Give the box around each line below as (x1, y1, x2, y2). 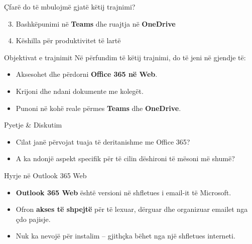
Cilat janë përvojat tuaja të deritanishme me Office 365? (16, 136, 190, 147)
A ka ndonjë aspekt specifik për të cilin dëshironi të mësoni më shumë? (16, 153, 235, 164)
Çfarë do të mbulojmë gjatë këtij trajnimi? (4, 2, 136, 12)
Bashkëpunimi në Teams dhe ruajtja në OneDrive (16, 18, 176, 29)
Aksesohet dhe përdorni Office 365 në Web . (16, 69, 158, 79)
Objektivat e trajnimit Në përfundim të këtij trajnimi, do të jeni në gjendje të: (4, 52, 246, 62)
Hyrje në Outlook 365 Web (4, 170, 87, 180)
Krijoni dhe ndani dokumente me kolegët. (16, 85, 144, 96)
